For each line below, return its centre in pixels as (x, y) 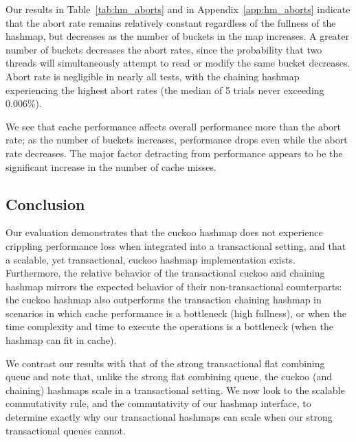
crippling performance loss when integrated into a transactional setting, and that (176, 245)
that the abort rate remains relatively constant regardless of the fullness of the (171, 22)
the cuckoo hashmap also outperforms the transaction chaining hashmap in (164, 300)
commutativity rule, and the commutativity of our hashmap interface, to (158, 403)
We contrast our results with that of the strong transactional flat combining (165, 363)
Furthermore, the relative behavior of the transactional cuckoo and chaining (165, 273)
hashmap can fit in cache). (61, 340)
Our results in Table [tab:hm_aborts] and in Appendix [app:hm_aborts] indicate (178, 9)
